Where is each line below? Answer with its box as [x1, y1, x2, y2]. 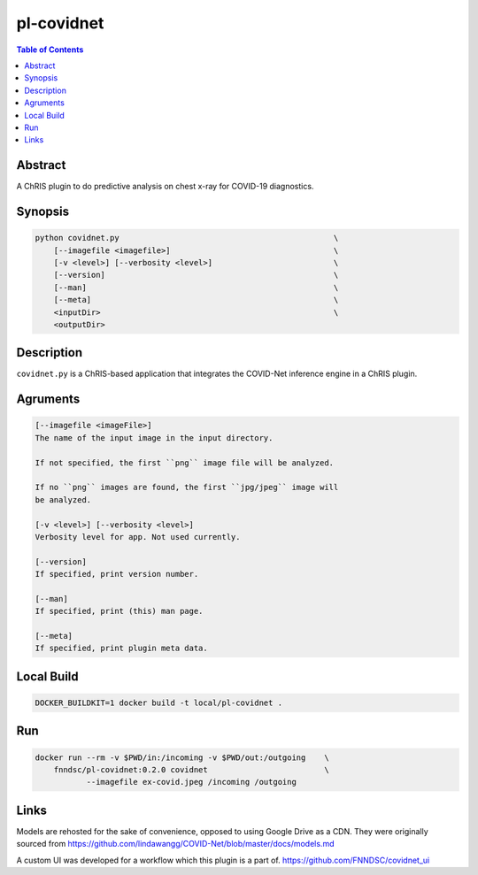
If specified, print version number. [35, 569, 199, 579]
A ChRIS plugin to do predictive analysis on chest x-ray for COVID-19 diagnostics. [16, 181, 314, 192]
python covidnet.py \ [35, 233, 339, 243]
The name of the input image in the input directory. [35, 433, 274, 442]
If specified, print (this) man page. [35, 606, 204, 617]
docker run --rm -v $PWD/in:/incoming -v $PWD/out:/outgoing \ [35, 752, 329, 763]
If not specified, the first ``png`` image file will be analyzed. [35, 457, 335, 468]
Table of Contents [16, 44, 84, 55]
